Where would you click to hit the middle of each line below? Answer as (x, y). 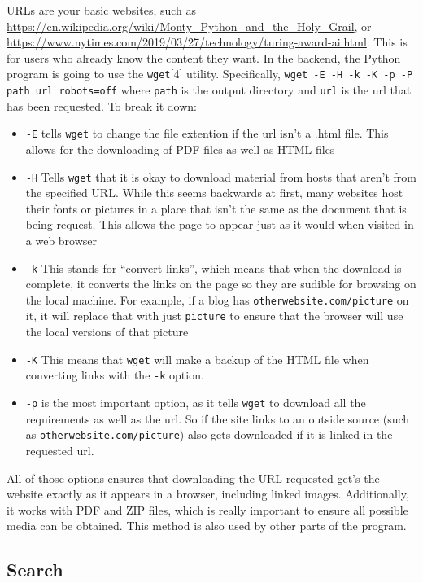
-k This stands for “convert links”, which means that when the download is (214, 267)
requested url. (60, 450)
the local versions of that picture (107, 332)
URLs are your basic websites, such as (102, 10)
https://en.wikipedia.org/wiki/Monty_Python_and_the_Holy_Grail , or (189, 26)
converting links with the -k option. (115, 375)
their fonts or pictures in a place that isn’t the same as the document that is (216, 208)
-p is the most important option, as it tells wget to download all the (196, 403)
